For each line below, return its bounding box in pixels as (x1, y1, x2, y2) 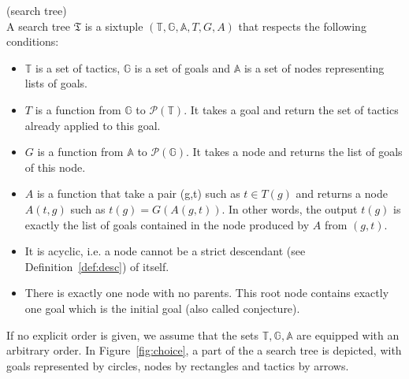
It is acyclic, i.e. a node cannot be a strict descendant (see (24, 243, 306, 259)
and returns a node (296, 185, 388, 202)
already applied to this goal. (24, 117, 161, 133)
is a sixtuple (84, 17, 143, 34)
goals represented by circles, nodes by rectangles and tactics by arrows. (6, 357, 349, 373)
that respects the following (238, 17, 366, 34)
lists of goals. (24, 75, 87, 91)
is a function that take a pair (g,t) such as (36, 185, 240, 202)
